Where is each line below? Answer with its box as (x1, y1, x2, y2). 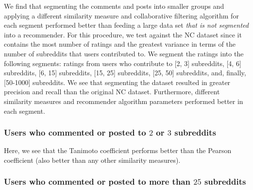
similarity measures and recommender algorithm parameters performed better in (4, 96, 243, 106)
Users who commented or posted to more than (4, 175, 190, 188)
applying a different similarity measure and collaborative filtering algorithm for (4, 10, 239, 20)
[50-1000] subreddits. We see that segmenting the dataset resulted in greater (4, 77, 231, 87)
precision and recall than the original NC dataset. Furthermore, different (4, 86, 220, 97)
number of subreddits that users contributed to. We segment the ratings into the (4, 48, 244, 58)
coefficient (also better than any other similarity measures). (4, 155, 181, 165)
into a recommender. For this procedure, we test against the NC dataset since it (4, 29, 242, 39)
